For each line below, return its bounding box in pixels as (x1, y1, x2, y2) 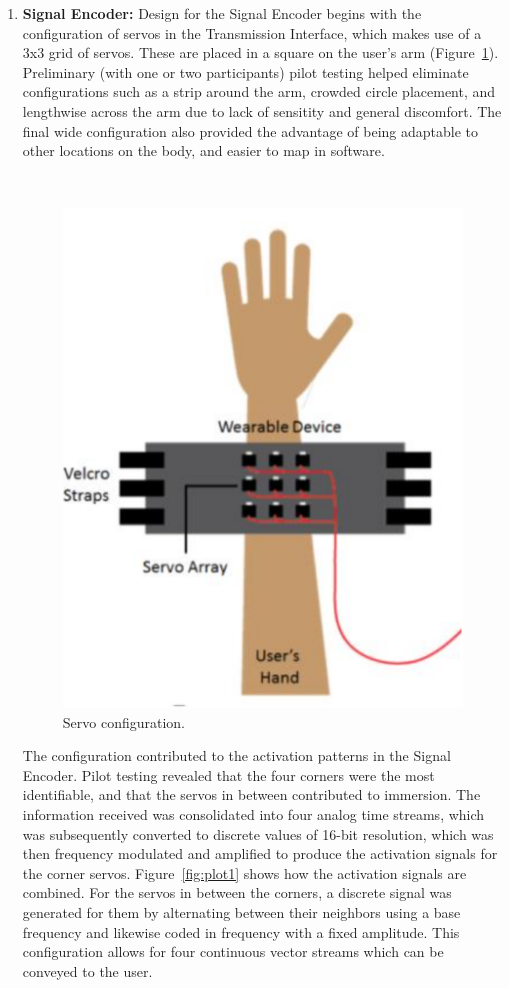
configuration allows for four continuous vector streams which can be (22, 941, 444, 962)
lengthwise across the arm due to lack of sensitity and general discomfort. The (22, 100, 502, 121)
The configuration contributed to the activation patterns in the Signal (22, 745, 451, 766)
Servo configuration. (62, 711, 186, 732)
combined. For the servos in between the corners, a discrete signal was (22, 882, 452, 903)
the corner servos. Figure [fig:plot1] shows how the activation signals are (22, 862, 467, 883)
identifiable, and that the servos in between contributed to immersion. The (22, 784, 481, 805)
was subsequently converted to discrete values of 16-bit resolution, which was (22, 823, 494, 844)
